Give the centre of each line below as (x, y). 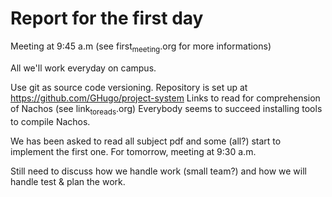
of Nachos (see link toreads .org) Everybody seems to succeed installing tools (166, 109)
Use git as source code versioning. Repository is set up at (129, 87)
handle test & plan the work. (68, 181)
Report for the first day (107, 18)
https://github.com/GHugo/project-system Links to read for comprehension (165, 98)
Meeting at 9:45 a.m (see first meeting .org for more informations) (141, 47)
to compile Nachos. (50, 121)
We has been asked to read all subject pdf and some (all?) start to (146, 141)
